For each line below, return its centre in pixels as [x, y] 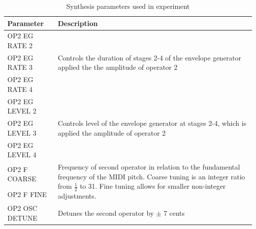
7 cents [174, 213]
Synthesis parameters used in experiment [128, 6]
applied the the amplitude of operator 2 [118, 67]
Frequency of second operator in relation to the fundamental [149, 167]
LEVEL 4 [22, 155]
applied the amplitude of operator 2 [112, 132]
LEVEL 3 [22, 132]
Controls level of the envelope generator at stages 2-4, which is [152, 123]
